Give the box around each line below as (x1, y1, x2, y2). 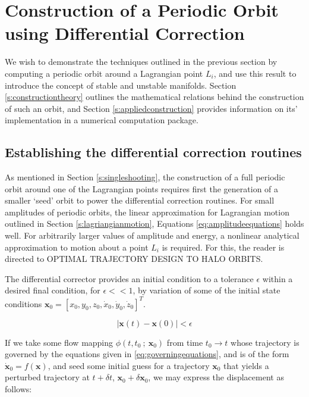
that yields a (223, 359, 269, 371)
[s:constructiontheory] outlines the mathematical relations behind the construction (5, 90, 304, 103)
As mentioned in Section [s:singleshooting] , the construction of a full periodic (5, 171, 285, 183)
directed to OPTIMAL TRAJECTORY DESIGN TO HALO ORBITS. (5, 252, 263, 265)
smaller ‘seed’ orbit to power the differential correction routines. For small (5, 194, 275, 207)
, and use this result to (213, 67, 297, 79)
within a (262, 272, 293, 285)
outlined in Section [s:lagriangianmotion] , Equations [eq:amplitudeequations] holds (5, 217, 304, 230)
